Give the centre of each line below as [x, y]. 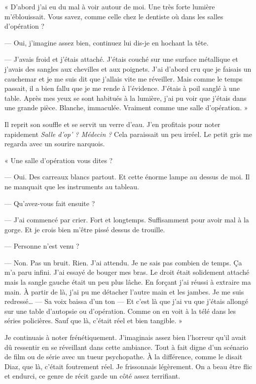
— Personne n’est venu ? [42, 246]
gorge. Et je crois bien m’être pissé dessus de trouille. [85, 229]
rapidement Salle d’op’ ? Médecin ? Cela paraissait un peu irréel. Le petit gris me [128, 134]
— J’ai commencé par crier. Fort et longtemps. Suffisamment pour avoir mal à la [127, 220]
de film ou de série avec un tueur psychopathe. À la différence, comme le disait [124, 357]
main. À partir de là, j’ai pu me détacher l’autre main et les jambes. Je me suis [124, 291]
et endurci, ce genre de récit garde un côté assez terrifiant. [92, 376]
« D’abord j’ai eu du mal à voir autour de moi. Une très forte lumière [110, 6]
